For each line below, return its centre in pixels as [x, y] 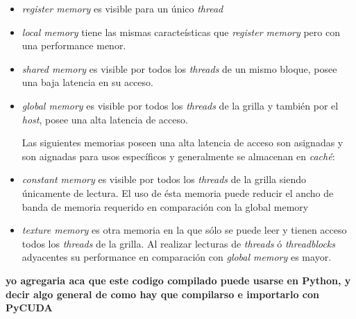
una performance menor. [74, 45]
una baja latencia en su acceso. [87, 82]
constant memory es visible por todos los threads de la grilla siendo [164, 179]
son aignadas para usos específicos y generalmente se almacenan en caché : [178, 156]
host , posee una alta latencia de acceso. [105, 119]
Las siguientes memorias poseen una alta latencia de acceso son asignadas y [183, 143]
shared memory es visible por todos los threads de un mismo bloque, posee [179, 68]
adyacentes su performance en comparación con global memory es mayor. [177, 257]
